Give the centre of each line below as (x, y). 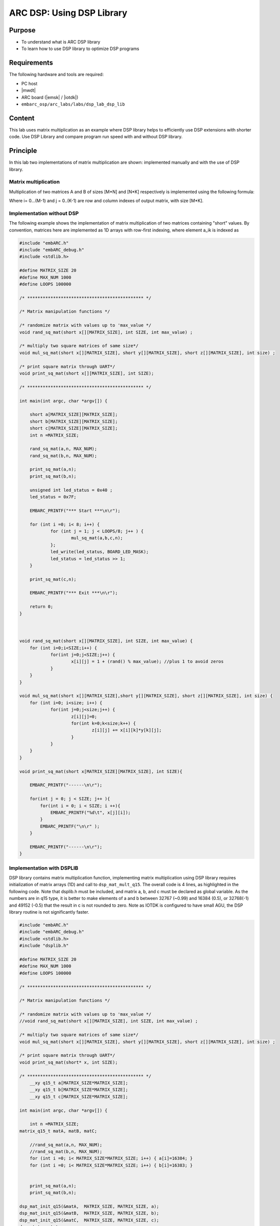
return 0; (41, 607)
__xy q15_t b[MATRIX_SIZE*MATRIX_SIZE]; (79, 1090)
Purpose (22, 30)
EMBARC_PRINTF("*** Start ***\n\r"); (75, 511)
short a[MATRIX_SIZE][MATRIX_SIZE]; (74, 415)
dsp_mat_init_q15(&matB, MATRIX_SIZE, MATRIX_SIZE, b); (89, 1213)
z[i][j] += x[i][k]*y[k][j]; (127, 730)
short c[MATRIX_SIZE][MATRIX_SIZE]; (74, 428)
